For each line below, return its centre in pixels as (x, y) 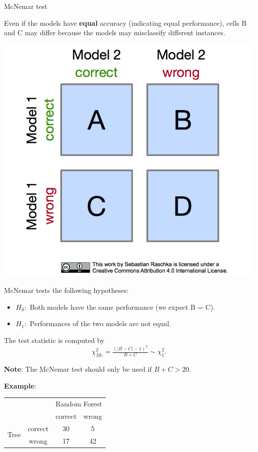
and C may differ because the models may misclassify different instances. (115, 32)
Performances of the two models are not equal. (100, 323)
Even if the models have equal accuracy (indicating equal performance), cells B (125, 23)
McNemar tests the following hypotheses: (66, 290)
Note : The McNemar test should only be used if (78, 369)
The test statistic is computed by (54, 340)
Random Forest (79, 404)
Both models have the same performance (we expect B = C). (123, 307)
